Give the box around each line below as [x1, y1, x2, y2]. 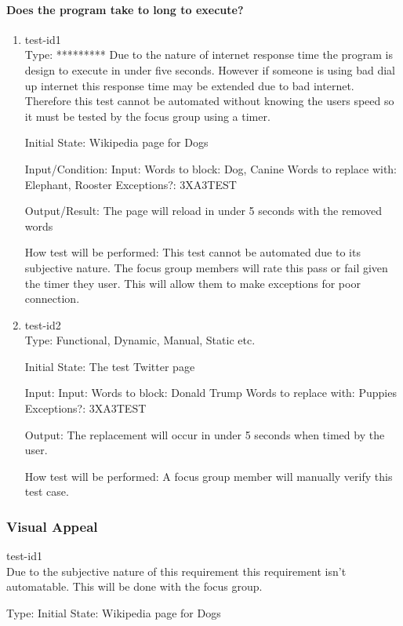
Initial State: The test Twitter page [24, 358, 195, 374]
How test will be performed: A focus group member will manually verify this [24, 468, 393, 484]
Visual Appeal [6, 516, 98, 536]
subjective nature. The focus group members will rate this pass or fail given [24, 259, 388, 275]
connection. [24, 290, 80, 307]
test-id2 [24, 316, 61, 333]
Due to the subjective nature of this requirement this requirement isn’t [6, 562, 347, 579]
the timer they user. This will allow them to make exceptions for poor [24, 275, 361, 291]
